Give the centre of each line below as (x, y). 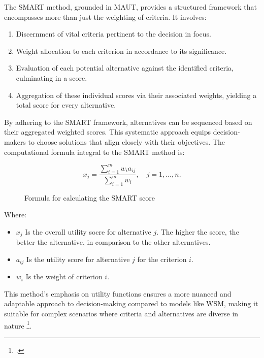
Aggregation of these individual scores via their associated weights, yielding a (136, 95)
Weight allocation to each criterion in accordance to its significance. (121, 51)
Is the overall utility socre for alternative (88, 231)
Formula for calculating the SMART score (90, 197)
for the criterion (162, 259)
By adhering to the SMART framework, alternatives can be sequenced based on (128, 122)
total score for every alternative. (66, 105)
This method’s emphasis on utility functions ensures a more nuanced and (118, 293)
